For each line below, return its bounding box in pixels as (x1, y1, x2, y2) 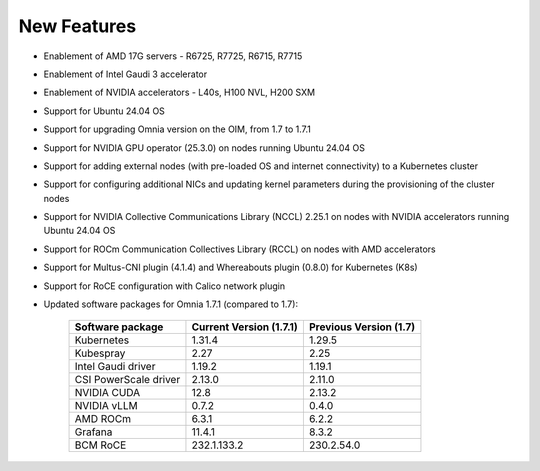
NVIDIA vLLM (74, 399, 139, 413)
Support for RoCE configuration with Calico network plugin (43, 280, 286, 292)
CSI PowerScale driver (74, 373, 181, 387)
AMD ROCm (74, 412, 132, 426)
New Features (18, 15, 137, 37)
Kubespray (74, 346, 126, 360)
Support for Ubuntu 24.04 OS (43, 105, 165, 117)
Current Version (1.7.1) (191, 320, 299, 334)
